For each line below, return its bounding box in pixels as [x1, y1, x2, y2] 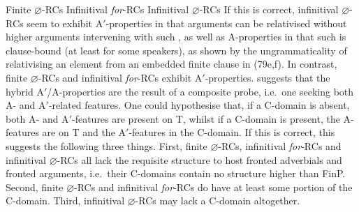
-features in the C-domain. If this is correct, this [129, 125, 335, 139]
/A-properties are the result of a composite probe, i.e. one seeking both [47, 84, 354, 98]
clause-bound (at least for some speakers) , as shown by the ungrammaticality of [6, 43, 347, 57]
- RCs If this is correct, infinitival [199, 2, 339, 16]
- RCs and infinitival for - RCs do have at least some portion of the [74, 179, 353, 194]
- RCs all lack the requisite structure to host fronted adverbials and [57, 152, 342, 167]
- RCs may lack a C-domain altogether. [135, 193, 300, 208]
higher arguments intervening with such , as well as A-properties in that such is [6, 29, 346, 44]
